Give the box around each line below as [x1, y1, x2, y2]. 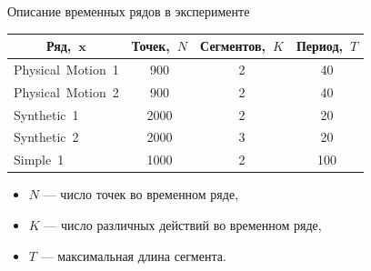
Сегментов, [200, 36, 266, 55]
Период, [296, 36, 343, 55]
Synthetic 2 [14, 127, 79, 146]
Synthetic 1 [14, 105, 79, 124]
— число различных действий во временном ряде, [44, 216, 322, 234]
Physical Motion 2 [14, 82, 119, 101]
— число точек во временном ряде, [43, 185, 239, 204]
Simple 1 [14, 150, 65, 169]
